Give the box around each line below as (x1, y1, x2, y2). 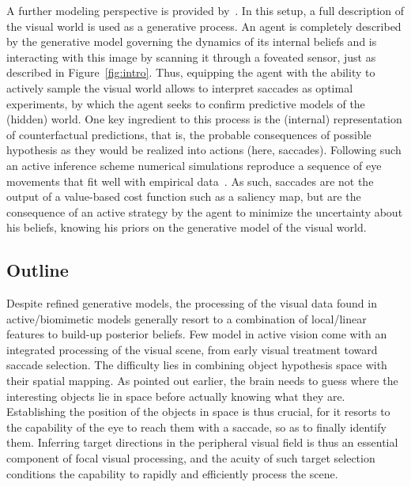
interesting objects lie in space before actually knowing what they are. (6, 387, 345, 404)
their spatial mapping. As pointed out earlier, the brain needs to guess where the (6, 372, 398, 389)
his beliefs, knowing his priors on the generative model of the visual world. (6, 219, 367, 236)
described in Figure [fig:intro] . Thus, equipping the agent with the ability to (6, 64, 375, 81)
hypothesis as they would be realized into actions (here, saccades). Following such (6, 142, 402, 158)
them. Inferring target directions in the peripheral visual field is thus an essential (6, 434, 398, 451)
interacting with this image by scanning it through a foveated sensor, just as (6, 48, 376, 65)
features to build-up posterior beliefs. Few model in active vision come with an (6, 326, 387, 342)
